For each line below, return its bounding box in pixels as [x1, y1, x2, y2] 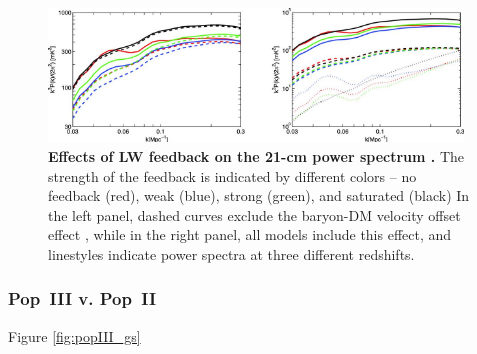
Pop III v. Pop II [8, 286, 157, 311]
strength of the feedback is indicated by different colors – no [48, 165, 417, 186]
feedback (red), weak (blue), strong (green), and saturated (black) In [48, 185, 470, 206]
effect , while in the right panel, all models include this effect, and [48, 224, 452, 245]
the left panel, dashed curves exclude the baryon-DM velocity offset [48, 204, 461, 225]
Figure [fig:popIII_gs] [8, 325, 141, 346]
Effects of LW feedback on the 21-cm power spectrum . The [48, 145, 465, 166]
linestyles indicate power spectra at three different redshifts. [48, 243, 415, 264]
